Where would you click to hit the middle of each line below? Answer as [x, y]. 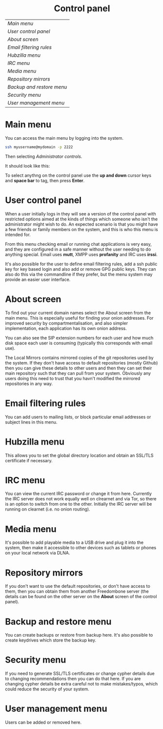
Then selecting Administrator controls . [44, 156]
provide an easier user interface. [38, 279]
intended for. [18, 235]
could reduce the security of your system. [47, 689]
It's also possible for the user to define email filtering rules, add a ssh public [81, 264]
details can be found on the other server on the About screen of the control [81, 597]
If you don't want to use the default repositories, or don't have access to [78, 586]
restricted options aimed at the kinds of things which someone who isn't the [81, 219]
